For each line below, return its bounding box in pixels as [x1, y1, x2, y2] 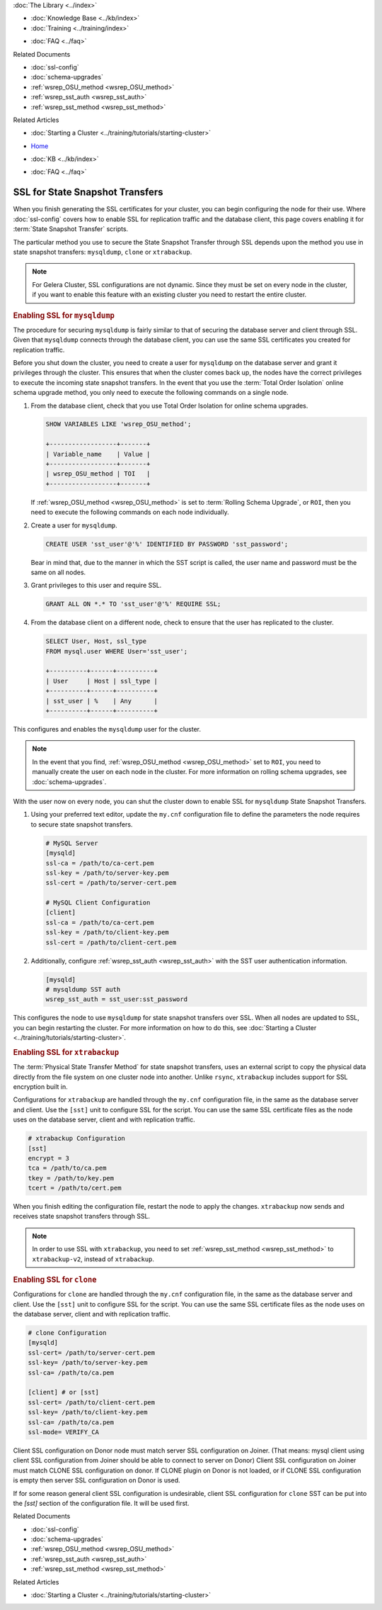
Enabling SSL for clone [13, 1275, 97, 1285]
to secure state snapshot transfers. [30, 820, 133, 829]
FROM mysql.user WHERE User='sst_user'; [45, 647, 187, 655]
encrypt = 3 [28, 1154, 70, 1162]
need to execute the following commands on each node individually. [30, 508, 229, 517]
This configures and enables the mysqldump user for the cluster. [13, 725, 202, 734]
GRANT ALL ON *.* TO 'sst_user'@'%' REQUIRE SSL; [45, 600, 221, 608]
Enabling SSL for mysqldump [13, 311, 115, 320]
